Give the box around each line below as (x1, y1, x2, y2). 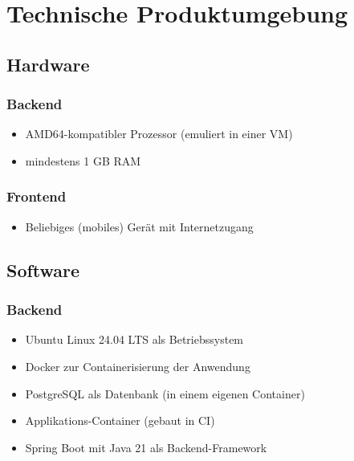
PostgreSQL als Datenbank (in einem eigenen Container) (25, 385, 305, 402)
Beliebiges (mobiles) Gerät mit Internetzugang (25, 218, 254, 235)
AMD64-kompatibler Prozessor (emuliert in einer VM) (25, 125, 293, 142)
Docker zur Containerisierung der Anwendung (25, 357, 250, 374)
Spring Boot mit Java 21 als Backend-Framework (25, 439, 267, 455)
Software (6, 257, 80, 282)
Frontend (6, 186, 67, 206)
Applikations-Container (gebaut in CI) (25, 412, 215, 429)
